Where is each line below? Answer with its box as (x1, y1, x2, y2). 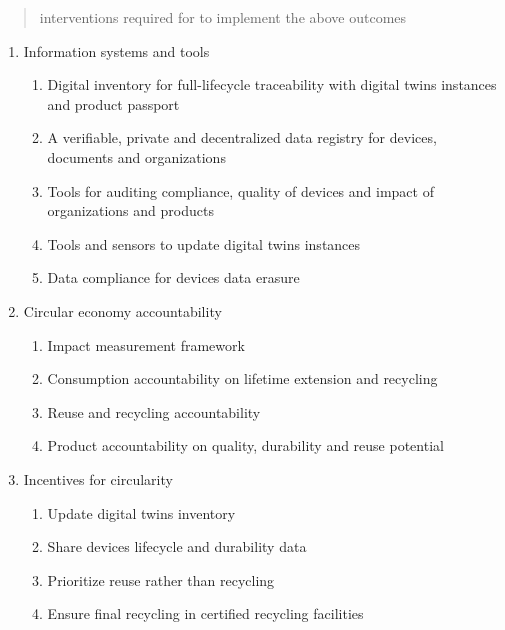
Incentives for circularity (23, 468, 173, 489)
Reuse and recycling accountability (47, 401, 261, 422)
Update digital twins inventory (47, 502, 236, 523)
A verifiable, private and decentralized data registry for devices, (47, 127, 437, 148)
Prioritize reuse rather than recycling (47, 569, 275, 590)
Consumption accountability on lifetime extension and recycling (47, 368, 438, 389)
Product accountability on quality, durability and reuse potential (47, 435, 444, 456)
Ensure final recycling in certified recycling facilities (47, 603, 364, 624)
